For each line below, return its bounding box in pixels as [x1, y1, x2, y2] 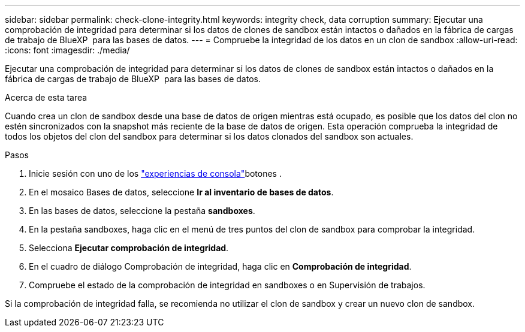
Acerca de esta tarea [5, 92, 87, 102]
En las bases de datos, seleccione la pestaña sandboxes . [29, 206, 255, 216]
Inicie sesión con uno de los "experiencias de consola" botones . [29, 168, 282, 179]
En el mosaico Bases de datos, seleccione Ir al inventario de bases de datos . [29, 187, 334, 197]
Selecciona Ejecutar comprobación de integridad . [29, 243, 229, 253]
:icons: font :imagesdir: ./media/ [5, 45, 130, 55]
